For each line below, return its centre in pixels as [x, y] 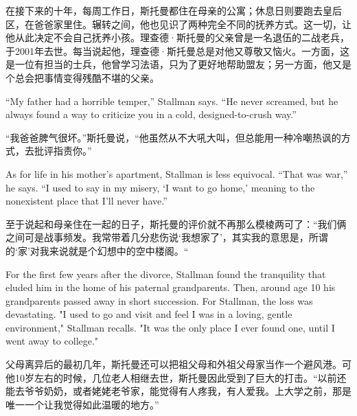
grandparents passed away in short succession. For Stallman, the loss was [159, 300]
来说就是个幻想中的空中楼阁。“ [119, 250]
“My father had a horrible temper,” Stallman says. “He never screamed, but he [172, 101]
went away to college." [52, 341]
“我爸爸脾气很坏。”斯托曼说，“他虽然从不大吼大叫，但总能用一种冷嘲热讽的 [173, 137]
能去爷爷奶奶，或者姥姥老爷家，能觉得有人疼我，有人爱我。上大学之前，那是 [178, 391]
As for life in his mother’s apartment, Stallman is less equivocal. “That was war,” [177, 173]
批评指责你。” [63, 151]
